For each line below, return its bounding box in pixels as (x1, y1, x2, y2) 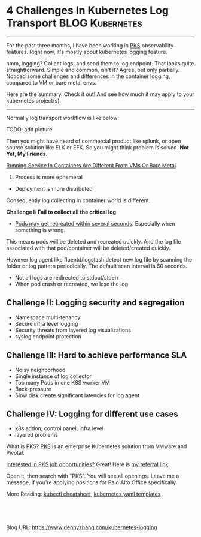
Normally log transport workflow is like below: (6, 114, 120, 121)
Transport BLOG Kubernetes (6, 16, 142, 30)
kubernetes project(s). (6, 97, 62, 104)
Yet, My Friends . (6, 150, 48, 157)
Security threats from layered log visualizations (14, 326, 132, 334)
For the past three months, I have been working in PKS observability (6, 41, 174, 49)
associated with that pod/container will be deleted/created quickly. (6, 244, 170, 251)
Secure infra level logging (14, 320, 78, 327)
